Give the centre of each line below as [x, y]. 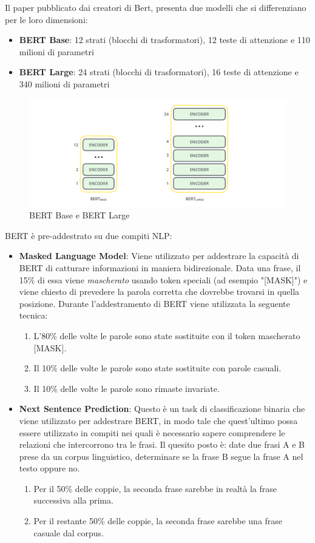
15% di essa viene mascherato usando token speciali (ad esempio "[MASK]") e [163, 279]
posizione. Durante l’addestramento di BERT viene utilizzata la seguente [154, 303]
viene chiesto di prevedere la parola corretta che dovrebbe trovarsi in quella [159, 292]
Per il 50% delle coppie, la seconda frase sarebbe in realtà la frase [155, 488]
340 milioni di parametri [64, 83]
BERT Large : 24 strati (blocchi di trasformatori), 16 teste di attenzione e [159, 72]
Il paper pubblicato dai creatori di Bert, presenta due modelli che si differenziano [156, 7]
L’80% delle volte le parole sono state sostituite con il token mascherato [167, 335]
